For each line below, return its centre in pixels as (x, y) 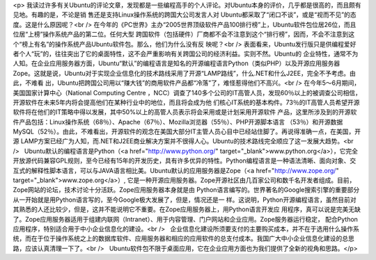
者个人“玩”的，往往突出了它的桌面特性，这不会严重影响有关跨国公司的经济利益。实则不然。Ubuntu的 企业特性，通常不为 (186, 54)
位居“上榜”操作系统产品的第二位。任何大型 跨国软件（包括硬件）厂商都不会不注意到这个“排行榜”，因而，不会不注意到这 (184, 34)
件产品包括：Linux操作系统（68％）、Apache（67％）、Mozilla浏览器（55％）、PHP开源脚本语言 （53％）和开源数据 (178, 122)
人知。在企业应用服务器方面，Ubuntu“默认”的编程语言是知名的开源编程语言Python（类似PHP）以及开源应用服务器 (177, 63)
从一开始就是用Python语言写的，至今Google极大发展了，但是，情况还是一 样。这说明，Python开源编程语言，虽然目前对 (185, 200)
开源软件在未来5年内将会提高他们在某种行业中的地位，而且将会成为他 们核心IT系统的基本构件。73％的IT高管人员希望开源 (186, 102)
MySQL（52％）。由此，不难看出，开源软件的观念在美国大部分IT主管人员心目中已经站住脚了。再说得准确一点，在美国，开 (187, 131)
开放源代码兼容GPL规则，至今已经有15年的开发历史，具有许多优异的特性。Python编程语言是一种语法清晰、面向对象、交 (185, 161)
